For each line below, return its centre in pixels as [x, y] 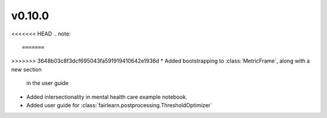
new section [26, 69]
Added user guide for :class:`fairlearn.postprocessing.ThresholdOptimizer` [119, 105]
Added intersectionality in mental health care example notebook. [107, 97]
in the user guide [48, 83]
